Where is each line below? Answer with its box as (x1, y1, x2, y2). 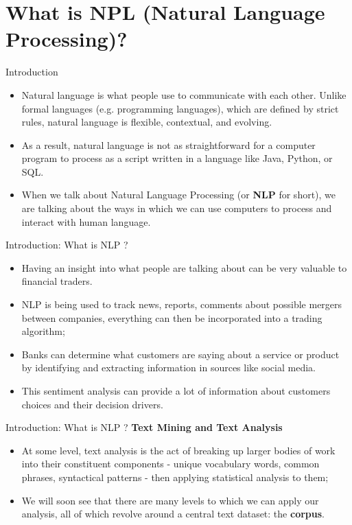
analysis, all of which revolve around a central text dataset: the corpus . (21, 506, 325, 521)
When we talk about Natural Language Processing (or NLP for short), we (21, 187, 336, 202)
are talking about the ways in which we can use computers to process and (21, 201, 332, 215)
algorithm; (21, 324, 65, 338)
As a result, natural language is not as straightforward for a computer (21, 137, 316, 152)
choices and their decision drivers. (21, 397, 163, 411)
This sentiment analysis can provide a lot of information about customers (21, 384, 331, 397)
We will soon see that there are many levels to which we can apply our (21, 493, 319, 507)
